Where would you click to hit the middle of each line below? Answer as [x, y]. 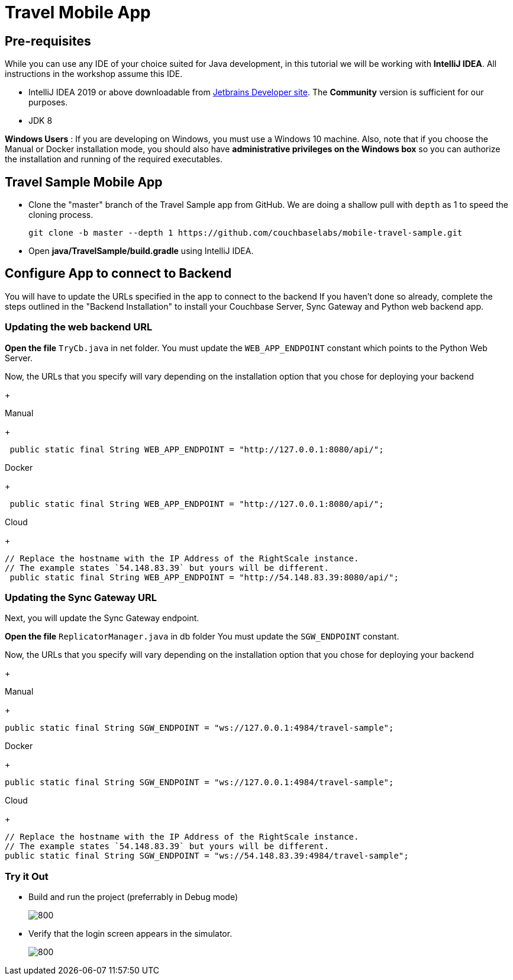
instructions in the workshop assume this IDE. [94, 74]
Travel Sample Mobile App [84, 182]
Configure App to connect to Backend [118, 274]
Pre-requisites [48, 41]
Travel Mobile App [78, 12]
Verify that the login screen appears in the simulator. [130, 934]
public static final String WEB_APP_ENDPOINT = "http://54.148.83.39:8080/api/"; [204, 577]
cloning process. [61, 215]
